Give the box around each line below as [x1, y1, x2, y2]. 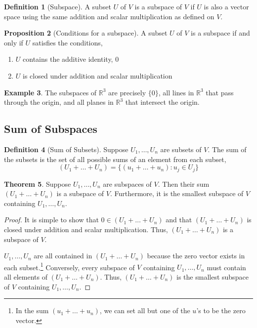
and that [166, 214, 192, 225]
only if [4, 37, 23, 47]
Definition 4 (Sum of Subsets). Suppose [4, 144, 128, 154]
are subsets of [160, 144, 202, 154]
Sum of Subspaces [4, 121, 97, 136]
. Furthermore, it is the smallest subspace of [110, 188, 244, 199]
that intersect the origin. [125, 97, 200, 107]
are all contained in [34, 250, 92, 261]
